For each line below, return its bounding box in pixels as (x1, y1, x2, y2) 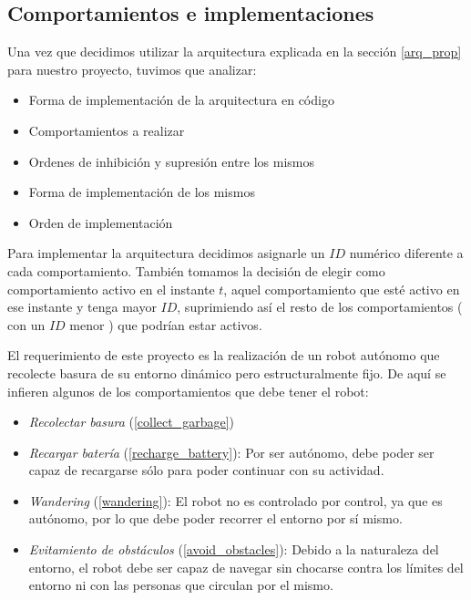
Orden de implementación (28, 212, 173, 232)
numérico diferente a (349, 243, 464, 263)
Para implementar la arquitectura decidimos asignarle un (7, 243, 325, 263)
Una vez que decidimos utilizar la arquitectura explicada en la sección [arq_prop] (7, 42, 462, 61)
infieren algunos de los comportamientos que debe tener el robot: (7, 381, 369, 400)
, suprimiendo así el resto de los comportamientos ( (177, 297, 463, 316)
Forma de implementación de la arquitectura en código (28, 90, 334, 109)
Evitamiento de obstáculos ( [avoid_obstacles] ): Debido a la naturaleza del (28, 540, 439, 559)
